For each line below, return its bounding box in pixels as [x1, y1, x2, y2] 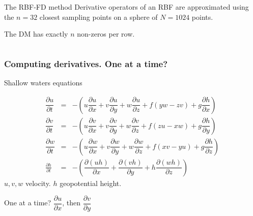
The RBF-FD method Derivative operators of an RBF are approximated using [4, 2, 249, 12]
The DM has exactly [4, 28, 68, 39]
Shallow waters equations [4, 77, 82, 87]
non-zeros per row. [77, 28, 135, 39]
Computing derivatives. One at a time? [4, 57, 168, 70]
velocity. [25, 177, 51, 188]
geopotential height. [60, 177, 122, 188]
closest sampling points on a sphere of [39, 11, 158, 22]
